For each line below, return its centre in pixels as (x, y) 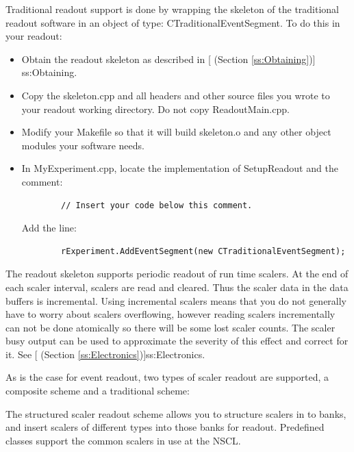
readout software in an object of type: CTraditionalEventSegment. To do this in (173, 22)
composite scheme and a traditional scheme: (98, 391)
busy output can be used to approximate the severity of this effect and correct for (177, 341)
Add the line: (49, 228)
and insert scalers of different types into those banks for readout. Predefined (165, 427)
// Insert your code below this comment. (157, 205)
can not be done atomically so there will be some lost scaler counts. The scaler (170, 327)
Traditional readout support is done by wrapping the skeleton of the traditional (173, 9)
